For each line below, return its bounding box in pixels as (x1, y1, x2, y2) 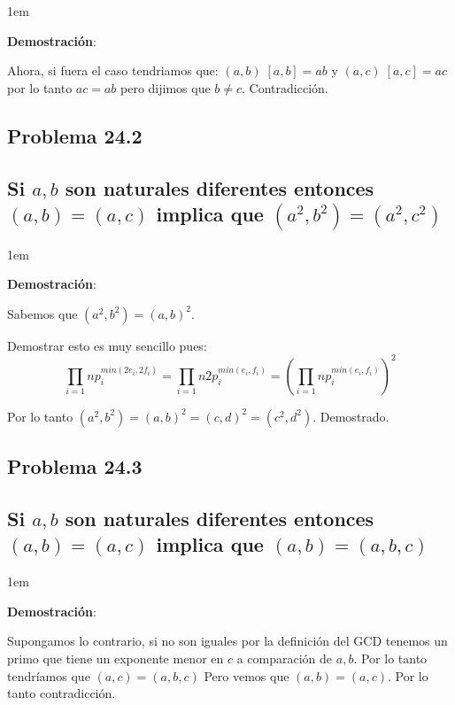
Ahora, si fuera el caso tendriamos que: (7, 61, 219, 80)
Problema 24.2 (7, 121, 143, 149)
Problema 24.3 (7, 453, 143, 480)
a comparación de (236, 649, 333, 668)
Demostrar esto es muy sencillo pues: (7, 336, 207, 354)
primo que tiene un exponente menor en (7, 649, 224, 668)
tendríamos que (7, 666, 90, 685)
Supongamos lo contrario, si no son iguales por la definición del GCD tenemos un (7, 631, 448, 650)
